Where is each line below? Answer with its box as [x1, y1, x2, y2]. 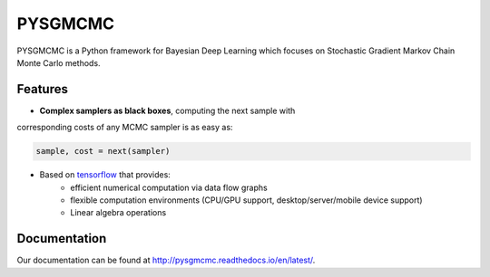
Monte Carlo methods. [16, 57, 101, 68]
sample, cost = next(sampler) [35, 146, 171, 157]
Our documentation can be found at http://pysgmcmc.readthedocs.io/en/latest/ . [16, 254, 316, 266]
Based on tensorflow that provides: [39, 169, 171, 180]
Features [16, 81, 68, 97]
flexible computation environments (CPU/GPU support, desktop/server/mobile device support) [70, 195, 423, 205]
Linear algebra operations [70, 207, 167, 218]
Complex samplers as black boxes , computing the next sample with [39, 105, 296, 116]
